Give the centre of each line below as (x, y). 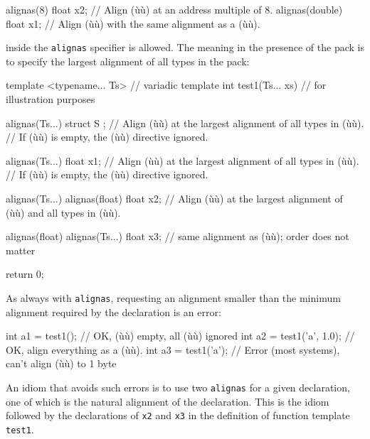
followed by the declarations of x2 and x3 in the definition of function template (178, 415)
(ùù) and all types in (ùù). (63, 212)
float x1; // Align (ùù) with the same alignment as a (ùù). (133, 23)
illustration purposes (51, 99)
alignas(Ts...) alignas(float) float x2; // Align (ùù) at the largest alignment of (174, 198)
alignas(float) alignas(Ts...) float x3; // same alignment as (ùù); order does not (178, 236)
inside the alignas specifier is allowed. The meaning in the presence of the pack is (185, 47)
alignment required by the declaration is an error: (113, 311)
